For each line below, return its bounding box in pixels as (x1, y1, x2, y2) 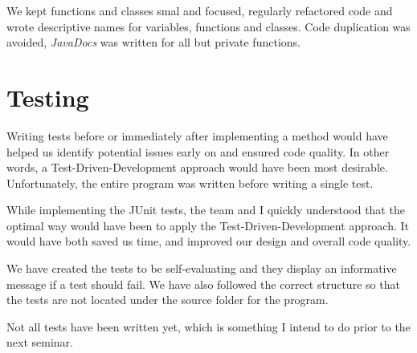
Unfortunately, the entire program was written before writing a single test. (6, 174, 374, 191)
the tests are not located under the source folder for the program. (6, 291, 329, 308)
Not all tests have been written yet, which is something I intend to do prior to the (6, 318, 411, 335)
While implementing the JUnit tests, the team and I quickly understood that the (6, 201, 405, 218)
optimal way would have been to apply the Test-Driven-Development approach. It (6, 217, 410, 233)
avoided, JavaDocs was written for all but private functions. (6, 34, 300, 51)
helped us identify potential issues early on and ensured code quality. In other (6, 143, 390, 160)
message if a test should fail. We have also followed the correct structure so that (6, 275, 400, 292)
